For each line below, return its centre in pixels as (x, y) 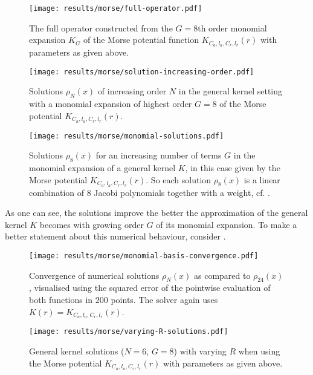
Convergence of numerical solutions (94, 275)
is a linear (262, 179)
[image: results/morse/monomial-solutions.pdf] (127, 136)
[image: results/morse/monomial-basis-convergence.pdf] (144, 256)
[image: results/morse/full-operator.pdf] (116, 8)
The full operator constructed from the (101, 28)
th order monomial (232, 28)
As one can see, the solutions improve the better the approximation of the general (156, 213)
